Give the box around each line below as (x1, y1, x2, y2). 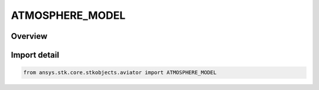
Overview (11, 31, 48, 41)
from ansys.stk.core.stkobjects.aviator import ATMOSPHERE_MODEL (23, 69, 217, 76)
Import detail (11, 50, 59, 60)
